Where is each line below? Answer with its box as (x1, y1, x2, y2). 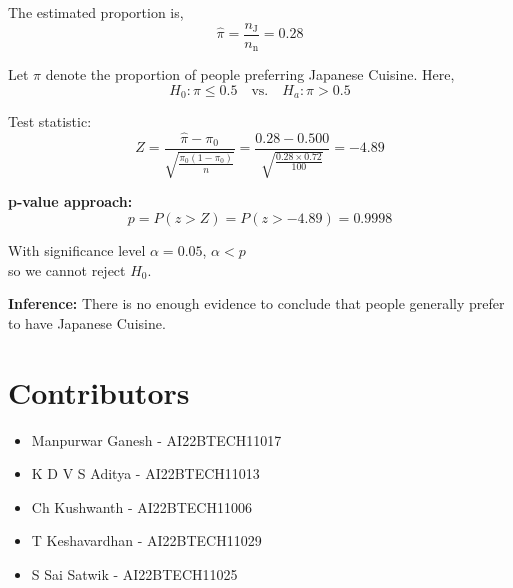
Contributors (8, 371, 190, 412)
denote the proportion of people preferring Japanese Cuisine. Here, (45, 64, 455, 85)
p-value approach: (8, 191, 133, 212)
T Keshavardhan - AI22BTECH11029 (31, 530, 262, 551)
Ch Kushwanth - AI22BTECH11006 (31, 496, 252, 517)
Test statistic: (8, 111, 92, 132)
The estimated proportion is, (8, 2, 184, 22)
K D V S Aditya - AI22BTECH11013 (31, 463, 260, 484)
